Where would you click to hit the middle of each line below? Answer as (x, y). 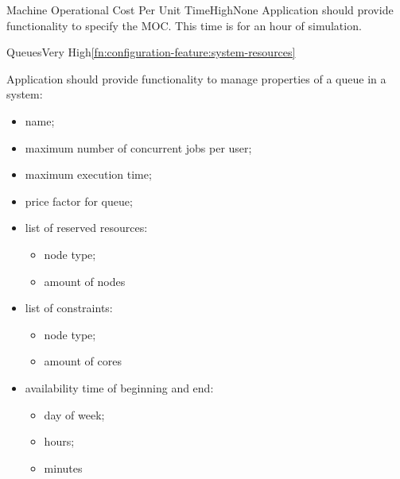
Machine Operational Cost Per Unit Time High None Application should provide (200, 10)
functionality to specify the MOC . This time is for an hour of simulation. (184, 25)
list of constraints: (69, 308)
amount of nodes (85, 281)
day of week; (74, 414)
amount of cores (83, 361)
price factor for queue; (79, 201)
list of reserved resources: (86, 228)
